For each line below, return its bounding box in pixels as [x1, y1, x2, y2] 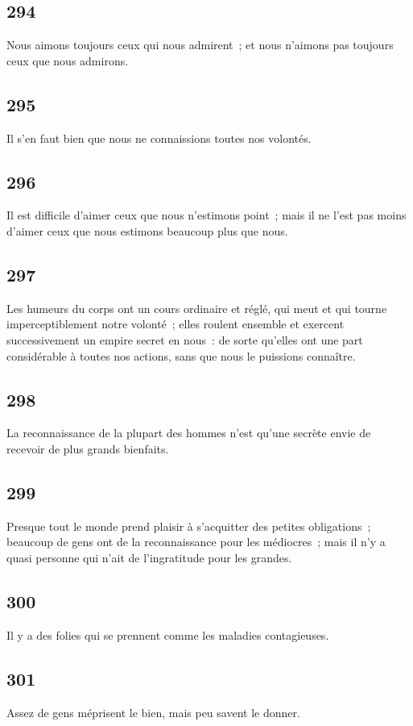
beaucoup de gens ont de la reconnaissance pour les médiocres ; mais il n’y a [6, 533, 386, 550]
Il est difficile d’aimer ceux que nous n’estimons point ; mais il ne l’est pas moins [6, 207, 407, 223]
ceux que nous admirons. [6, 52, 129, 69]
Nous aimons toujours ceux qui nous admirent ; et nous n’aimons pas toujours [6, 36, 394, 53]
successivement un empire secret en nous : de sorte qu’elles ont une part [6, 331, 363, 348]
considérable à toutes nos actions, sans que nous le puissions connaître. [6, 347, 356, 364]
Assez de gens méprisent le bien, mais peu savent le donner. [6, 703, 300, 720]
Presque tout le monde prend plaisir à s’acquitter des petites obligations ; [6, 517, 371, 534]
